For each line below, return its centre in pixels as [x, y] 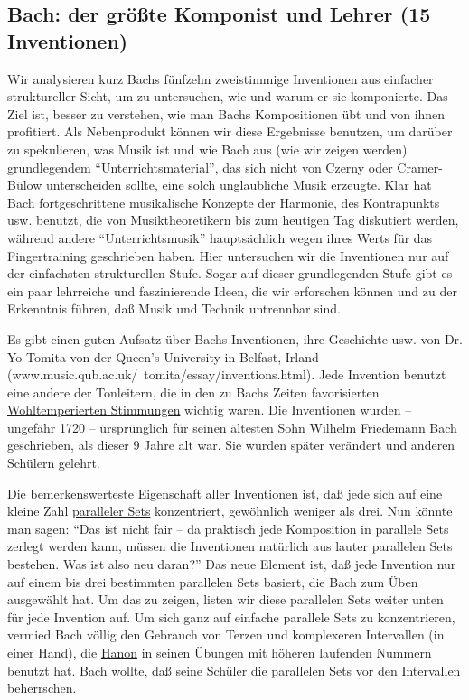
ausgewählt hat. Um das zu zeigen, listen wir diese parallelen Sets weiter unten [225, 599]
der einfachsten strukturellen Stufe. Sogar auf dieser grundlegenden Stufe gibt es [230, 273]
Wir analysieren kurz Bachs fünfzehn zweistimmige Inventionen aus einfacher [220, 78]
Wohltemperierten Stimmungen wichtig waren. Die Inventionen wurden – [210, 410]
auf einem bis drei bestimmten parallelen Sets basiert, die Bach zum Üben [213, 581]
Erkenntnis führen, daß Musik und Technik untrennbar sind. [174, 308]
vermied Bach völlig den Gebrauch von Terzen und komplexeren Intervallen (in [226, 635]
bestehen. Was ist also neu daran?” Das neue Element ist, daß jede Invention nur [232, 564]
